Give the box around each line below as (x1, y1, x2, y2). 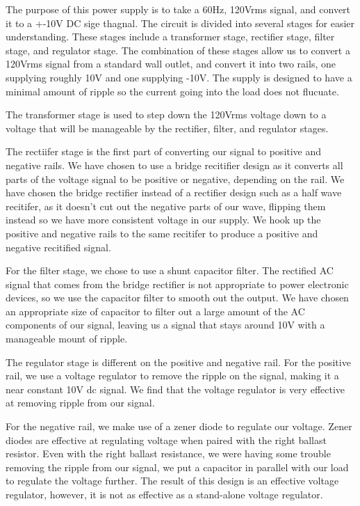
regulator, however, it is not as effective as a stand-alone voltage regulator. (6, 487, 323, 501)
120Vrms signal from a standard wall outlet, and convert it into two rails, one (6, 56, 336, 71)
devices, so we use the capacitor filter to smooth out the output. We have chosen (6, 290, 349, 305)
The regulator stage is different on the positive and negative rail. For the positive (6, 354, 351, 369)
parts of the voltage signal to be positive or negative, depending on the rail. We (6, 171, 345, 186)
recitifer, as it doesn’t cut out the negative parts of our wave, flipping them (6, 198, 326, 213)
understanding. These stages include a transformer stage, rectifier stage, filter (6, 29, 335, 44)
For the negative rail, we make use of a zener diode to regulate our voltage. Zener (6, 419, 352, 434)
